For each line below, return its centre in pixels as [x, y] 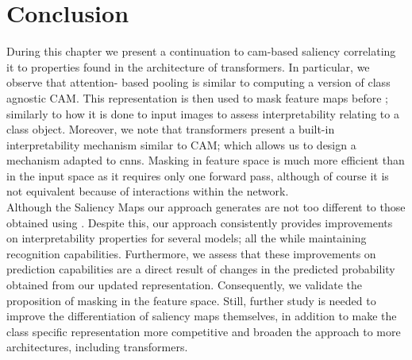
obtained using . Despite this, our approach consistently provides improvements [200, 222]
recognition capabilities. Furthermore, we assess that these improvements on [191, 253]
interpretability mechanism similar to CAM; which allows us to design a [181, 144]
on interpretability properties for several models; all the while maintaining [187, 238]
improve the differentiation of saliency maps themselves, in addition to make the [202, 316]
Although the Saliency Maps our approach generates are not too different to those [206, 207]
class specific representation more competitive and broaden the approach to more [204, 331]
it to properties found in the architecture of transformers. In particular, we [188, 66]
